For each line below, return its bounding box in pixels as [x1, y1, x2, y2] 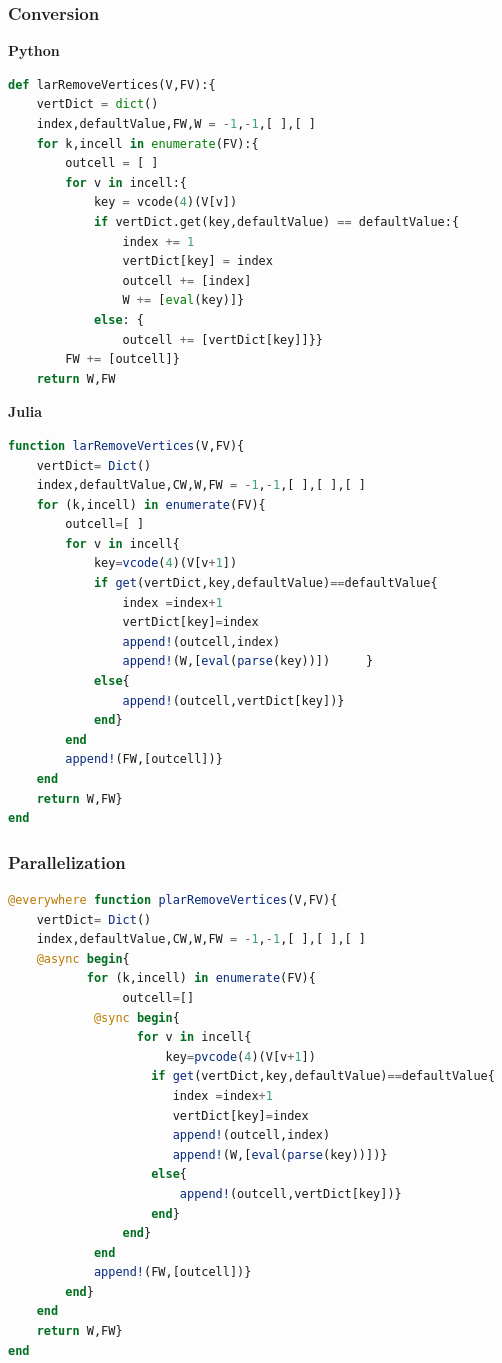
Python [8, 40, 60, 61]
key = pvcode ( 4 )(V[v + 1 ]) [165, 1049, 316, 1064]
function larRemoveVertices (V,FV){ [8, 438, 245, 453]
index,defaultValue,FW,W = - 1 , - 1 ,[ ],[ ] [36, 117, 316, 131]
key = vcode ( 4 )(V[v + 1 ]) [93, 556, 238, 571]
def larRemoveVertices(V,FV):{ [8, 77, 216, 92]
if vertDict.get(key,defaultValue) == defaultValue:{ [93, 214, 460, 229]
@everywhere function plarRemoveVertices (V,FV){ [8, 893, 338, 907]
